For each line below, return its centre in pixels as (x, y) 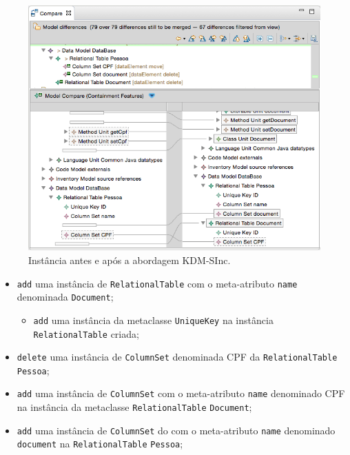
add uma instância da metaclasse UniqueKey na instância (153, 320)
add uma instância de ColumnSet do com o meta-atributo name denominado (176, 430)
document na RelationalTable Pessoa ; (100, 444)
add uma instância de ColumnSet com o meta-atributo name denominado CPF (181, 393)
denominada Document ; (65, 297)
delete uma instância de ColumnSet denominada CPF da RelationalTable (177, 357)
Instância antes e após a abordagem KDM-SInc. (130, 260)
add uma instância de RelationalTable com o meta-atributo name (157, 283)
